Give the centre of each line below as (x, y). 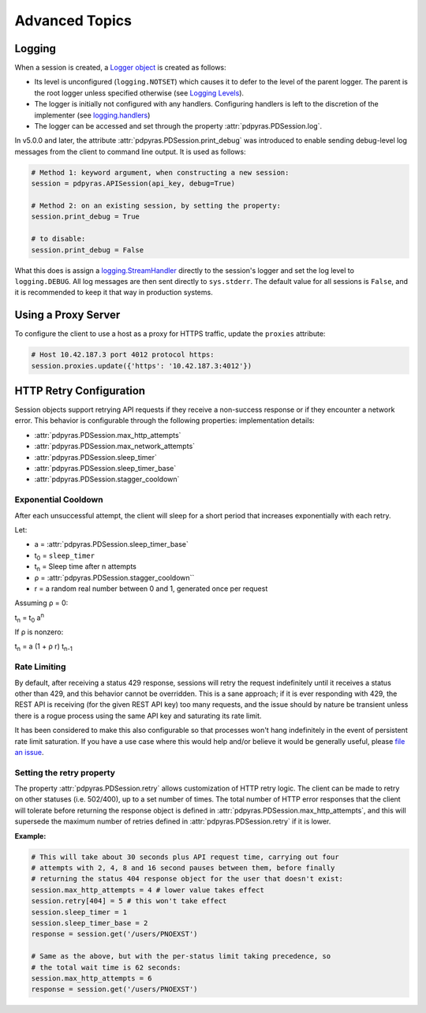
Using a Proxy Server (67, 315)
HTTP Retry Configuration (80, 391)
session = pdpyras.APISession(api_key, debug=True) (133, 184)
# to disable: (58, 239)
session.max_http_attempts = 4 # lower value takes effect (148, 890)
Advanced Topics (73, 21)
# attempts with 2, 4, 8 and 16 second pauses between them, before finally (183, 868)
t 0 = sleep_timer (64, 556)
